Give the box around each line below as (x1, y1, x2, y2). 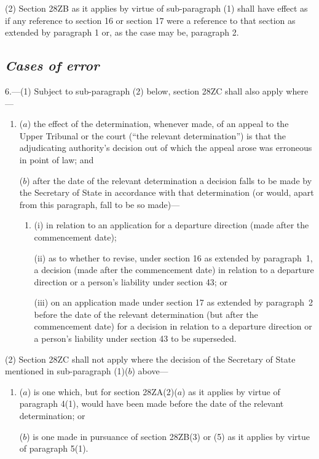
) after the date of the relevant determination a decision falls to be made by (26, 174, 312, 187)
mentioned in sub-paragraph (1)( (5, 364, 128, 377)
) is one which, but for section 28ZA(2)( (27, 385, 178, 398)
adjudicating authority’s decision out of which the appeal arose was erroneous (19, 141, 312, 154)
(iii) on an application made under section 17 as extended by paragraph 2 (34, 296, 313, 309)
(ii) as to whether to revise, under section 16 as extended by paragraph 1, (34, 251, 313, 264)
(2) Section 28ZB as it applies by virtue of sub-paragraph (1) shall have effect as (5, 2, 308, 14)
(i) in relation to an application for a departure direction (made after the (34, 218, 309, 231)
